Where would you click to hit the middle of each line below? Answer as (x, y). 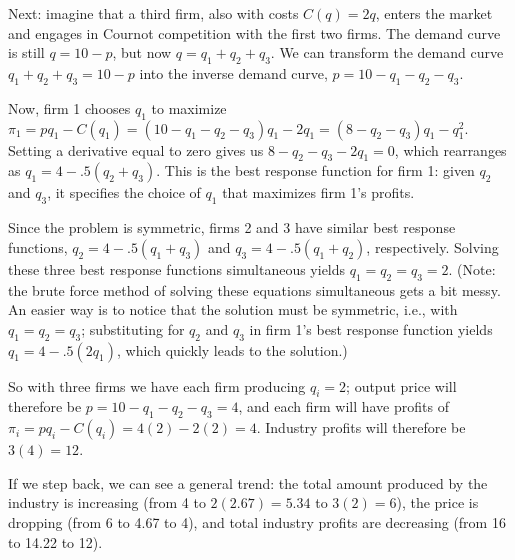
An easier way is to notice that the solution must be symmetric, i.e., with (233, 309)
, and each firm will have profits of (343, 406)
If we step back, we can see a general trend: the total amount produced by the (248, 482)
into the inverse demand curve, (233, 72)
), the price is (437, 502)
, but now (142, 52)
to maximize (189, 107)
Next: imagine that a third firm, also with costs (153, 13)
